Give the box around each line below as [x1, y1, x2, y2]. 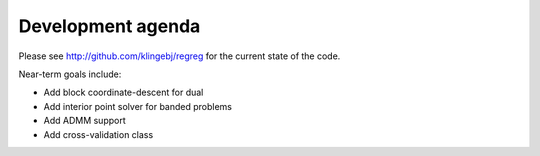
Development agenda [18, 15, 201, 37]
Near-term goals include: [18, 68, 122, 80]
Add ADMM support [43, 115, 127, 127]
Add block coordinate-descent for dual [43, 86, 204, 99]
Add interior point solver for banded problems [43, 100, 233, 112]
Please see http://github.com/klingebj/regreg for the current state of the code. [18, 50, 341, 62]
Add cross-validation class [43, 128, 154, 140]
